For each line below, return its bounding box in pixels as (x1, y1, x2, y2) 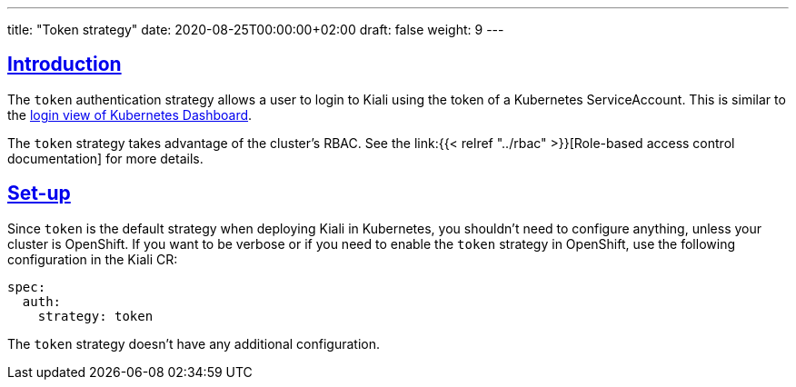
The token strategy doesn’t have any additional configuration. (7, 335, 380, 352)
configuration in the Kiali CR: (7, 251, 178, 267)
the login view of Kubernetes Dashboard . (7, 106, 253, 123)
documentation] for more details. (7, 150, 204, 166)
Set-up (7, 182, 71, 205)
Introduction (7, 53, 122, 76)
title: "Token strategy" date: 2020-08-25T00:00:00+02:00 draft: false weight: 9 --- (7, 22, 504, 37)
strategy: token (37, 308, 154, 323)
